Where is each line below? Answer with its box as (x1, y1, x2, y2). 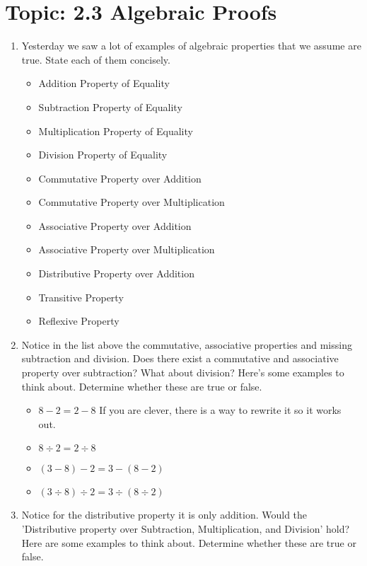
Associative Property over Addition (38, 218, 192, 233)
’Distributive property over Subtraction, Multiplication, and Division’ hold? (21, 521, 350, 536)
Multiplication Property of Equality (38, 123, 193, 138)
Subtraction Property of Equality (38, 99, 182, 114)
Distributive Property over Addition (38, 266, 194, 281)
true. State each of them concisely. (21, 52, 170, 67)
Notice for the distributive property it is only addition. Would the (21, 507, 308, 522)
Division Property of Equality (38, 147, 168, 162)
